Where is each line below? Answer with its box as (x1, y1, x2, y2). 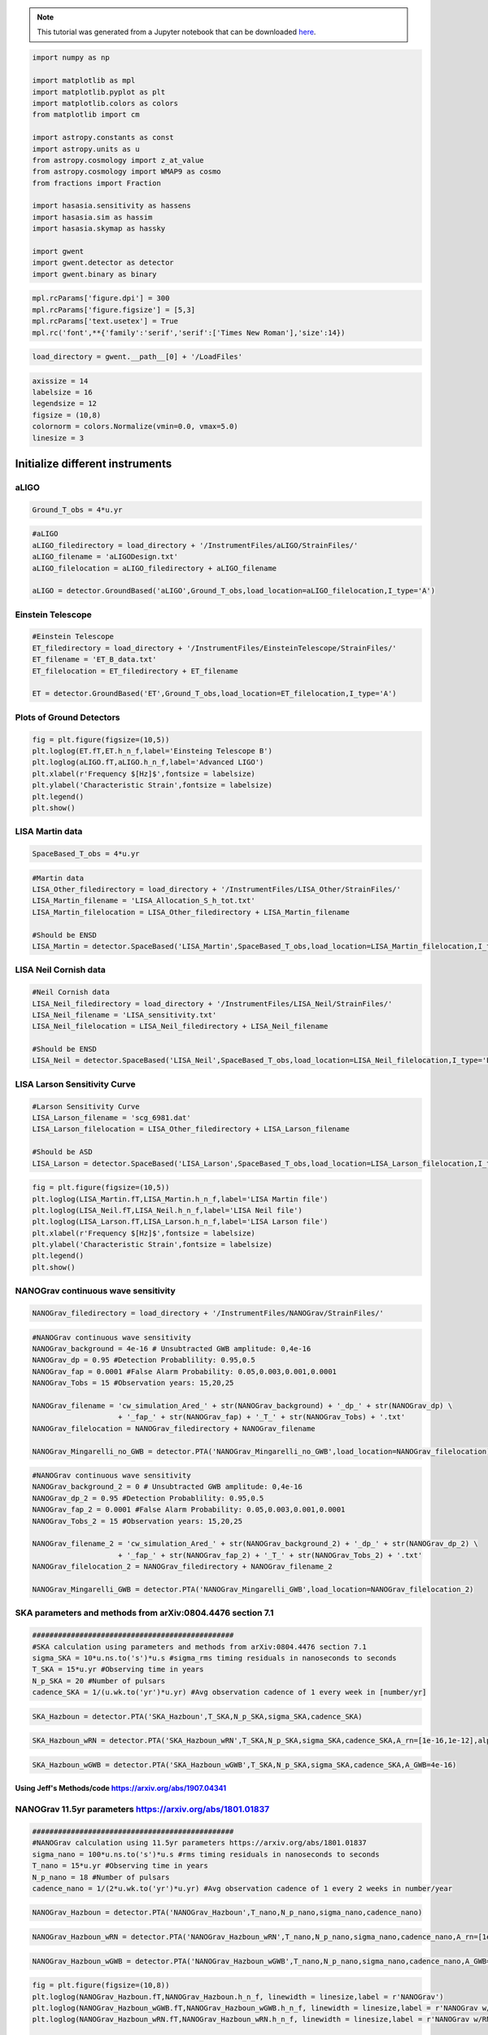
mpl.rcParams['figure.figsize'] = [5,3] (32, 305, 195, 314)
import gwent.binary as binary (32, 269, 158, 278)
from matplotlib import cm (32, 110, 140, 120)
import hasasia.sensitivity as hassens (32, 201, 191, 211)
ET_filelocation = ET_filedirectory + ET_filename (32, 666, 239, 676)
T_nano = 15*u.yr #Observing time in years (32, 1861, 209, 1871)
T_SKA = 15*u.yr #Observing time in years (32, 1665, 204, 1674)
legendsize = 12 (32, 399, 98, 409)
